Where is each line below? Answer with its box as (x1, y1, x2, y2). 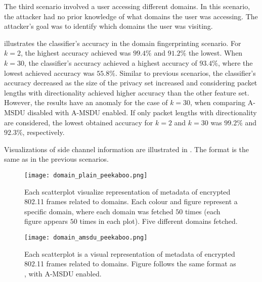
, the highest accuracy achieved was (20, 48, 131, 58)
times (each (185, 206, 221, 216)
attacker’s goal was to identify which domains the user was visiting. (4, 21, 213, 31)
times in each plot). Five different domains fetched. (79, 216, 238, 226)
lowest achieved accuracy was (4, 67, 95, 78)
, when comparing (190, 97, 246, 108)
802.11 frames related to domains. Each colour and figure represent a (24, 196, 238, 207)
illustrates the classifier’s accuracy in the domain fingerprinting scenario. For (4, 37, 241, 48)
